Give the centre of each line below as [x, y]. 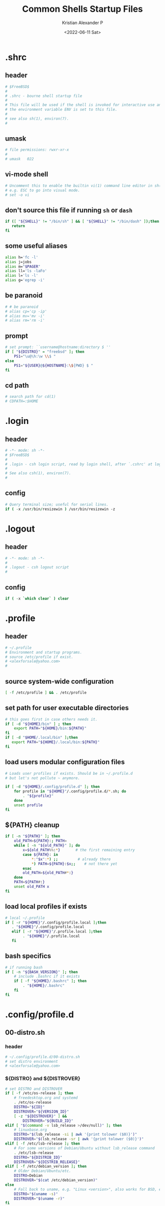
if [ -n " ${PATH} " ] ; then [33, 836]
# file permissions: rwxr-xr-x [37, 150]
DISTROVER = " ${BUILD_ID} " [48, 1121]
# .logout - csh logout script [37, 567]
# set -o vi [17, 195]
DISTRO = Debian [28, 1176]
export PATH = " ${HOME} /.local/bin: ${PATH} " [55, 742]
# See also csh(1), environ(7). [38, 473]
